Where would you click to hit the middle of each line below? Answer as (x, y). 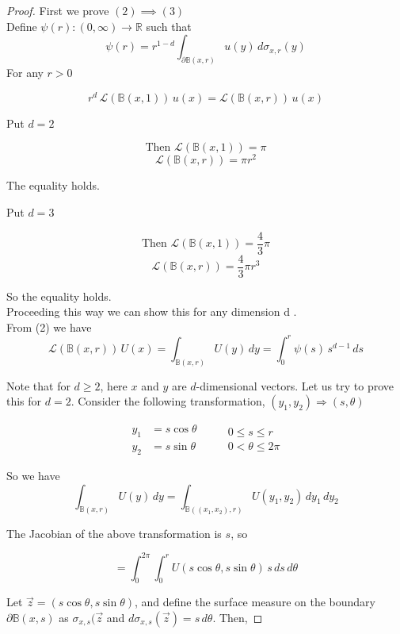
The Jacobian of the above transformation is (114, 533)
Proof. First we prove (58, 10)
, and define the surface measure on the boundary (255, 602)
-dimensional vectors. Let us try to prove (295, 385)
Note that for (38, 385)
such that (169, 26)
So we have (33, 476)
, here (114, 385)
